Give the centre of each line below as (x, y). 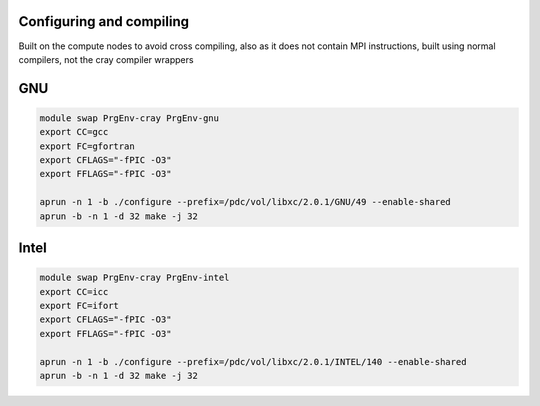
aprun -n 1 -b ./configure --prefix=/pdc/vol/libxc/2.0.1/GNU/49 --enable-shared (245, 202)
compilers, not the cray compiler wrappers (106, 59)
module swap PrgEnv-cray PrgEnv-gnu (129, 118)
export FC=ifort (79, 306)
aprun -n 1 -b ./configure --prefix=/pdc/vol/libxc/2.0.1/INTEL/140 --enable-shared (253, 361)
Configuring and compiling (104, 21)
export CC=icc (74, 291)
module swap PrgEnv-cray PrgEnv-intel (134, 278)
